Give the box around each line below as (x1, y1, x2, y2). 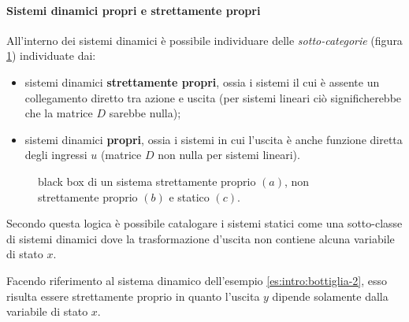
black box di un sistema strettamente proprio (38, 172, 256, 189)
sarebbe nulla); (109, 105, 181, 121)
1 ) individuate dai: (6, 47, 96, 64)
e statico (169, 188, 210, 205)
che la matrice (24, 105, 93, 121)
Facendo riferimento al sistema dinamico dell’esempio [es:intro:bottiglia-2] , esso (6, 272, 388, 288)
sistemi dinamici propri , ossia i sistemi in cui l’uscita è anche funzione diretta (24, 131, 403, 147)
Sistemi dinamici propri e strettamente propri (6, 2, 261, 18)
